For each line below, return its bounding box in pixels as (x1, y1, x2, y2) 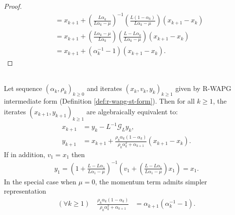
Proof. (4, 1, 22, 11)
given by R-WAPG (175, 83, 232, 93)
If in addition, (4, 149, 45, 159)
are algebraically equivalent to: (86, 106, 178, 116)
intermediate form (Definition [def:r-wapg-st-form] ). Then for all (4, 96, 195, 106)
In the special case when (4, 176, 76, 186)
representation (4, 186, 46, 196)
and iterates (87, 83, 122, 93)
